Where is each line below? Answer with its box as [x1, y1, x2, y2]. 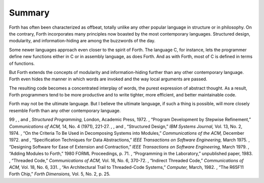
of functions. [9, 60, 35, 66]
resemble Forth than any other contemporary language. [9, 108, 121, 113]
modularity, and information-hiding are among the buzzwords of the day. [9, 38, 156, 44]
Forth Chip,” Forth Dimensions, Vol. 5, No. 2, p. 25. [9, 171, 110, 177]
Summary [9, 7, 50, 18]
